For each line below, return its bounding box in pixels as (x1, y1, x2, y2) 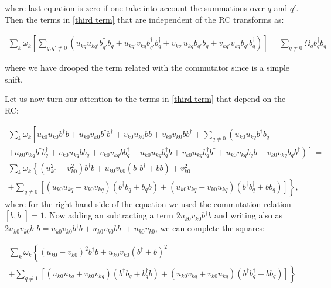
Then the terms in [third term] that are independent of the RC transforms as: (5, 13, 284, 25)
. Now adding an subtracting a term (44, 209, 173, 221)
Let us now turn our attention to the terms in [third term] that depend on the (5, 92, 286, 105)
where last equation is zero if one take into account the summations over (5, 2, 265, 13)
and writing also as (214, 209, 282, 221)
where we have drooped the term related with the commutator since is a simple (5, 61, 290, 74)
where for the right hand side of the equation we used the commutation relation (5, 197, 291, 210)
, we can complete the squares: (155, 222, 265, 234)
